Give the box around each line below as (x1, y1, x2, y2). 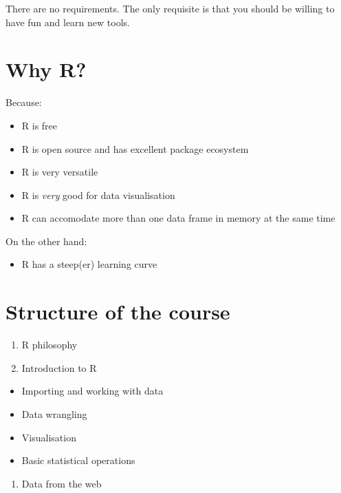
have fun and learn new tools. (5, 14, 130, 29)
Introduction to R (21, 360, 97, 375)
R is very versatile (21, 165, 98, 179)
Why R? (5, 55, 87, 83)
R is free (21, 118, 58, 132)
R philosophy (21, 337, 78, 352)
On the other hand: (5, 233, 87, 248)
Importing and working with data (21, 384, 164, 398)
